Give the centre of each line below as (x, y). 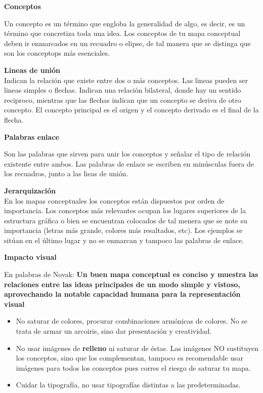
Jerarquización (30, 190)
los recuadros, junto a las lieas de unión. (66, 173)
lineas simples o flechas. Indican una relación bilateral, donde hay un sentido (123, 90)
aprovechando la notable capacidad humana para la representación (122, 294)
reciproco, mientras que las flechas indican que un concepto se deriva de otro (123, 100)
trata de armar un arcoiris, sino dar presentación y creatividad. (114, 331)
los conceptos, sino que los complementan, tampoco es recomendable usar (130, 358)
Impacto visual (30, 257)
